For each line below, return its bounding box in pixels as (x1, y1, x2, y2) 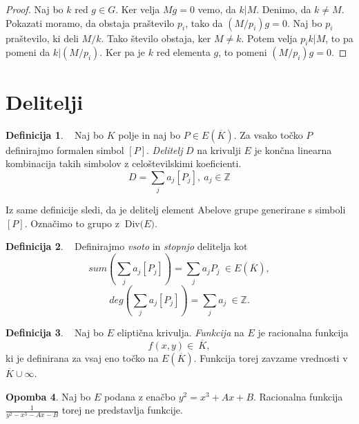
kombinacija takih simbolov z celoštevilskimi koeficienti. (6, 156, 242, 171)
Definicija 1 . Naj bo (6, 127, 104, 142)
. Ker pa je (99, 45, 146, 59)
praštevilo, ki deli (6, 30, 79, 45)
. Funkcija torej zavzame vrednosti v (193, 351, 348, 365)
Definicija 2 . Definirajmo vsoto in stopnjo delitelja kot (6, 239, 248, 253)
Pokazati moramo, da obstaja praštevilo (6, 15, 175, 30)
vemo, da (197, 2, 236, 16)
